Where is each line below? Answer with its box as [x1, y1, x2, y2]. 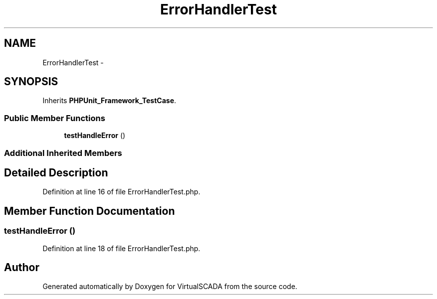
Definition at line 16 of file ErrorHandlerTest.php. [42, 187, 201, 196]
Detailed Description [4, 166, 108, 179]
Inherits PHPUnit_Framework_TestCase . [42, 96, 177, 105]
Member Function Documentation [4, 204, 175, 217]
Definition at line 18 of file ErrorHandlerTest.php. [42, 244, 201, 253]
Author [4, 261, 39, 274]
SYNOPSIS [4, 75, 58, 88]
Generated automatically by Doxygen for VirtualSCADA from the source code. [42, 282, 297, 291]
